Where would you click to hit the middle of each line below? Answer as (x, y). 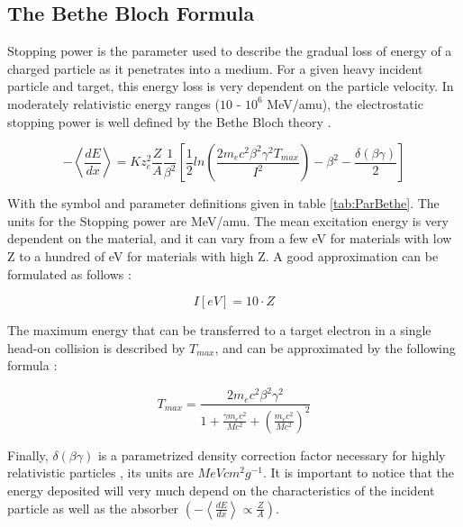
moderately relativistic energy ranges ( (113, 103)
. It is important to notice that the (358, 472)
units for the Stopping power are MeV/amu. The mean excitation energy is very (228, 220)
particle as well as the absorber (93, 508)
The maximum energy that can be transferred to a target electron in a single (219, 330)
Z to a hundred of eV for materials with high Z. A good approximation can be (223, 255)
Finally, (28, 454)
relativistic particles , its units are (100, 472)
